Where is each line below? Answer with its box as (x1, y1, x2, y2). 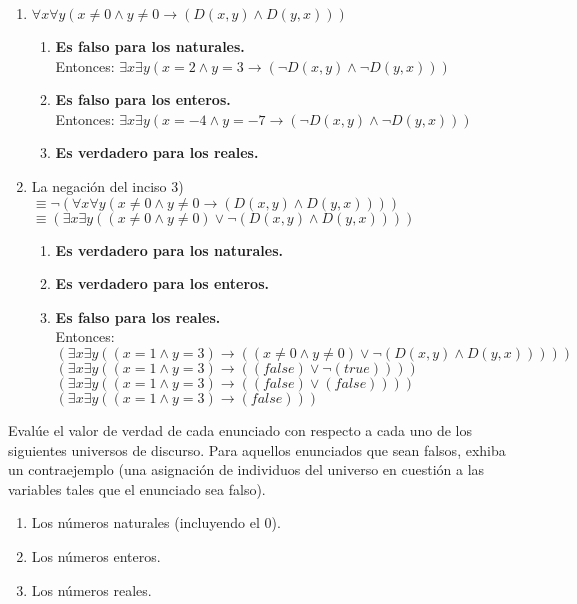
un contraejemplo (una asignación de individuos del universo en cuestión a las (8, 459, 485, 480)
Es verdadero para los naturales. (55, 239, 284, 260)
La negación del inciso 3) (31, 175, 184, 196)
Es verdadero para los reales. (55, 142, 259, 163)
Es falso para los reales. (55, 306, 221, 327)
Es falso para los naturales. (55, 36, 245, 56)
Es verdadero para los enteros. (55, 273, 269, 294)
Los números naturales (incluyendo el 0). (31, 512, 281, 533)
